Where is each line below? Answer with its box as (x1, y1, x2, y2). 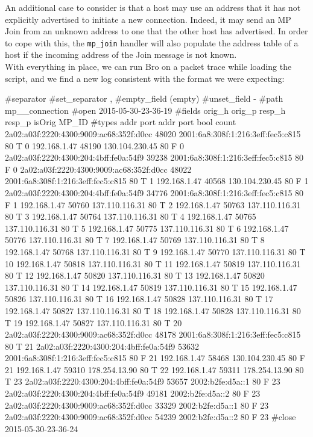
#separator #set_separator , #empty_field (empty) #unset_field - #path (5, 92, 283, 105)
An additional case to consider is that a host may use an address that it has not (5, 1, 301, 13)
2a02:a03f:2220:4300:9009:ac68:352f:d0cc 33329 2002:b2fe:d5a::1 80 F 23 (5, 398, 269, 411)
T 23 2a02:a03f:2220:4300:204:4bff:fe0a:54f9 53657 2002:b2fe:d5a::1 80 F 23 (5, 375, 280, 388)
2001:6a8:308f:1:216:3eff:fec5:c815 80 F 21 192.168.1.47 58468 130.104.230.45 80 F (5, 352, 305, 364)
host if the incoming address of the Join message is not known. (5, 48, 237, 61)
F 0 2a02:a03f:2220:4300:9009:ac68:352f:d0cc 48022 (5, 163, 192, 175)
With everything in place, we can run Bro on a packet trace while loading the (5, 60, 292, 73)
